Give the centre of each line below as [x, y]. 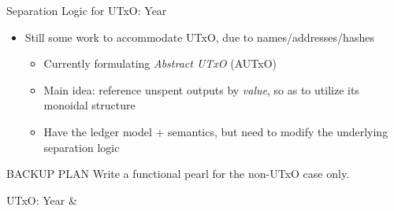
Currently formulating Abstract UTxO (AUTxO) [160, 63]
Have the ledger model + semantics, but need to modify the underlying [216, 131]
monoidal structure [89, 105]
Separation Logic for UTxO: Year [87, 10]
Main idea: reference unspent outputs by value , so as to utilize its [201, 89]
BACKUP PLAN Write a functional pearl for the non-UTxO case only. [178, 174]
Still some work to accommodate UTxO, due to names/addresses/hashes [199, 37]
